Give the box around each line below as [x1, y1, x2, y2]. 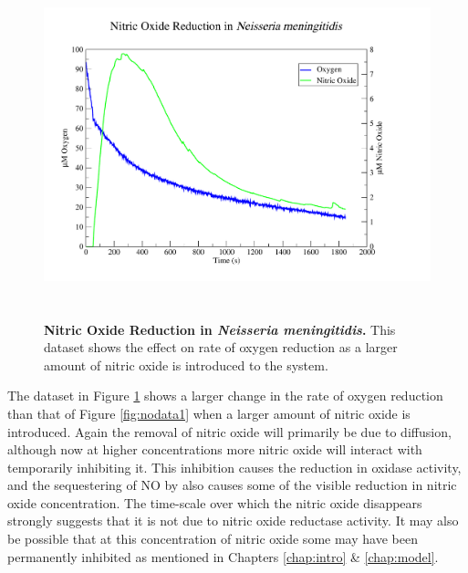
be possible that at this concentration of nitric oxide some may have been [7, 529, 418, 548]
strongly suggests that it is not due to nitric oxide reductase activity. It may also [7, 511, 459, 530]
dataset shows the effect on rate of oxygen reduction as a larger [44, 338, 398, 357]
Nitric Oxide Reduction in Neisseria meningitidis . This [44, 319, 396, 339]
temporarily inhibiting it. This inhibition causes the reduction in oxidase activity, [7, 457, 462, 476]
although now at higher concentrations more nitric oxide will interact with [7, 440, 422, 459]
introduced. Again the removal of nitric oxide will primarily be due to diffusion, [7, 422, 452, 441]
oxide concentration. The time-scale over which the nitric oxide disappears [7, 493, 422, 512]
